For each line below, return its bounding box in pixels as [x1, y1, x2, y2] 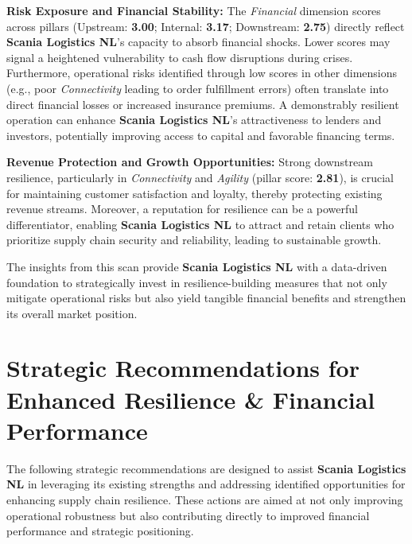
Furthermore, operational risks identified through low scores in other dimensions [6, 64, 398, 81]
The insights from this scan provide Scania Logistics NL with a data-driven [6, 258, 387, 274]
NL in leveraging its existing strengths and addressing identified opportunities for [6, 476, 406, 492]
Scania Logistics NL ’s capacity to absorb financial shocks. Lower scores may [6, 33, 391, 50]
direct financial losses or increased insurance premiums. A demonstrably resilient [6, 95, 399, 112]
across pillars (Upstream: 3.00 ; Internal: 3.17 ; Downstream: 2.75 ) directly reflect [6, 17, 405, 34]
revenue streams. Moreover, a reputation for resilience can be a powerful [6, 200, 358, 217]
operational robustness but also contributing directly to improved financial [6, 507, 370, 523]
